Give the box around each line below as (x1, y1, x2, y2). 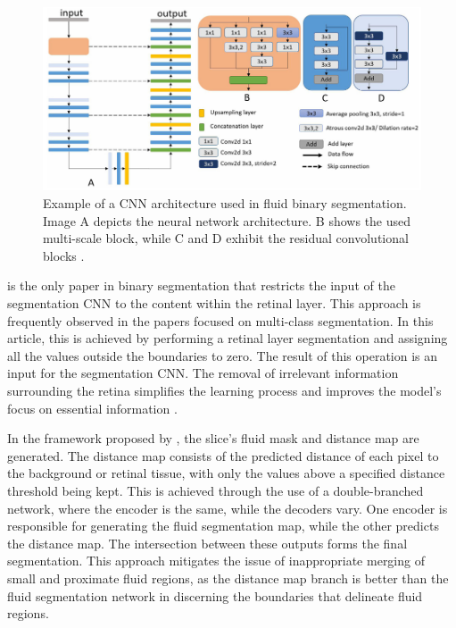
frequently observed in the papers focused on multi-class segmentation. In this (7, 311, 434, 330)
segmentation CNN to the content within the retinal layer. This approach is (7, 294, 421, 313)
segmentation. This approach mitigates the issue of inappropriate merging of (7, 551, 425, 570)
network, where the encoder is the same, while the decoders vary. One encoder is (7, 498, 448, 517)
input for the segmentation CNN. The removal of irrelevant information (7, 364, 399, 382)
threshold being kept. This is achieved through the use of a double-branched (7, 481, 424, 499)
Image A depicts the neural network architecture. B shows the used (43, 211, 411, 230)
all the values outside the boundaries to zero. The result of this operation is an (7, 346, 438, 364)
